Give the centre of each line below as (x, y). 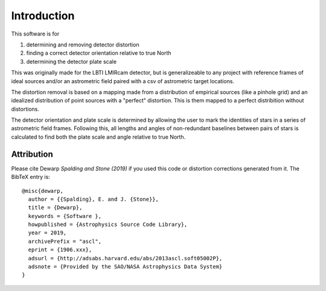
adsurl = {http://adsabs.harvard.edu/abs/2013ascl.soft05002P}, (125, 258)
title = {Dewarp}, (55, 208)
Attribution (32, 154)
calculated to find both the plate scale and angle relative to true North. (98, 137)
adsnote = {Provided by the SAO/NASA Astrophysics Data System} (125, 267)
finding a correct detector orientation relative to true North (99, 53)
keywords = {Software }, (65, 216)
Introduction (43, 16)
